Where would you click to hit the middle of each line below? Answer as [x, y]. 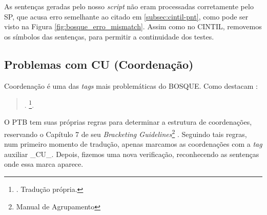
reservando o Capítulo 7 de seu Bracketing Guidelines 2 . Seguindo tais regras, [126, 133]
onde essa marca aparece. [44, 164]
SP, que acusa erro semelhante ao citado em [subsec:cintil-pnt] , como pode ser [126, 16]
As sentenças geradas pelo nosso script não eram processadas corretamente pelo [129, 6]
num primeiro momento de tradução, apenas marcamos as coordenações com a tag [133, 144]
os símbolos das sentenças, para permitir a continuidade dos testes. [109, 36]
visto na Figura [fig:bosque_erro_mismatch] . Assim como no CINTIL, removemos [133, 26]
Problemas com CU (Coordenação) [99, 64]
